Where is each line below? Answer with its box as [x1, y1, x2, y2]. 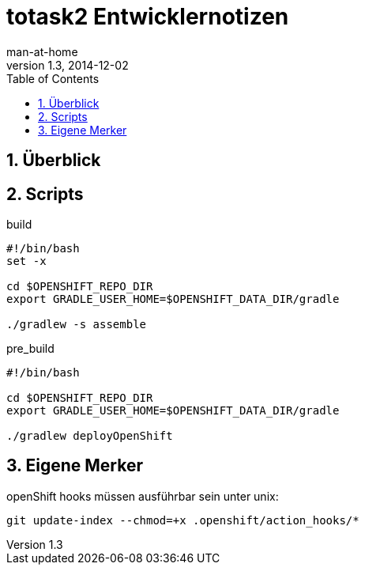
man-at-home [6, 44, 78, 59]
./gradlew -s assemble [6, 318, 147, 331]
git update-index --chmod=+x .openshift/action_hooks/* [6, 513, 359, 527]
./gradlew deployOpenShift [6, 429, 173, 443]
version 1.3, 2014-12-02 [6, 58, 129, 72]
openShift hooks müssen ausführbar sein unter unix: [6, 489, 279, 503]
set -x [6, 255, 47, 268]
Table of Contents [6, 71, 100, 85]
